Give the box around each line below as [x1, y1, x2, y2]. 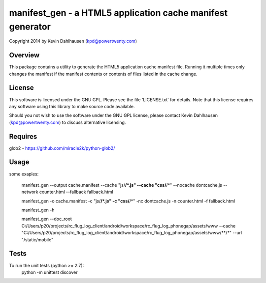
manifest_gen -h [21, 207, 55, 213]
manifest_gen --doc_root [21, 216, 72, 222]
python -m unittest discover [21, 269, 78, 275]
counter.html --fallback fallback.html [39, 189, 113, 195]
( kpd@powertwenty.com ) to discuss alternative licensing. [9, 119, 126, 125]
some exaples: [9, 171, 39, 177]
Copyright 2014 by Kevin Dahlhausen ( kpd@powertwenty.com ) [9, 38, 137, 44]
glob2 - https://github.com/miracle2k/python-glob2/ [9, 145, 115, 151]
